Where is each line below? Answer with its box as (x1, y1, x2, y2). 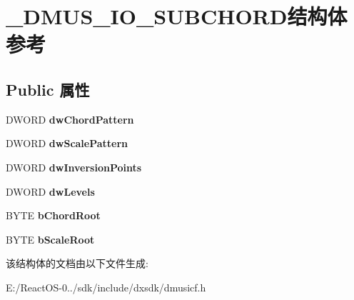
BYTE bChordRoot (6, 208, 101, 223)
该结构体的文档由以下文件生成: (6, 256, 148, 271)
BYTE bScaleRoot (6, 231, 95, 246)
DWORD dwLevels (6, 184, 95, 199)
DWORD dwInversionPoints (6, 159, 142, 174)
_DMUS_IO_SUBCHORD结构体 (6, 1, 348, 31)
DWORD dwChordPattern (6, 111, 134, 126)
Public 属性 (6, 78, 90, 100)
